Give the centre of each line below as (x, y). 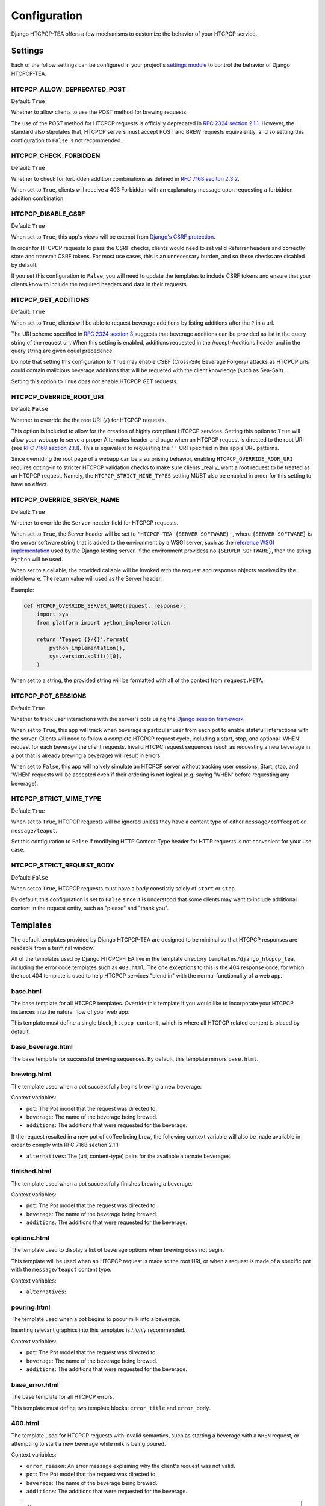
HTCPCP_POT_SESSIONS (49, 696)
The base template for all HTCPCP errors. (63, 1397)
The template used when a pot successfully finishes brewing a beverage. (102, 1183)
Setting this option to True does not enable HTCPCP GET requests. (94, 381)
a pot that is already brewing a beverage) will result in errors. (87, 755)
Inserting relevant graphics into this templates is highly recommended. (98, 1330)
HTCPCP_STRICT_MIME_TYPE (56, 799)
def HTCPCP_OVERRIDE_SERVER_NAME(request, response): (105, 606)
